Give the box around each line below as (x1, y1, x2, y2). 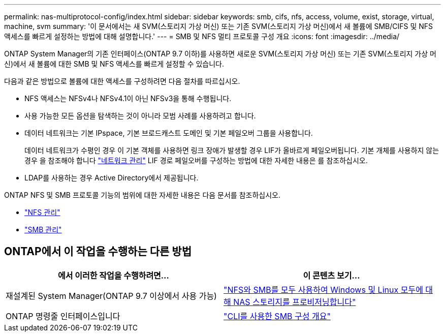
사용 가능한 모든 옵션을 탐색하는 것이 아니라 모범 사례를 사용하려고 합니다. (24, 111, 256, 120)
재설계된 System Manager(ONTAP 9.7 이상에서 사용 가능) (6, 290, 217, 301)
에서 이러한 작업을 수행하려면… (58, 270, 169, 281)
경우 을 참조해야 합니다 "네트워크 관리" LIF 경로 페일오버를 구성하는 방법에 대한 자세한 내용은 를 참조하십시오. (24, 156, 368, 165)
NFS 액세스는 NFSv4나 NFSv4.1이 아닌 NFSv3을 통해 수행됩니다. (24, 94, 232, 103)
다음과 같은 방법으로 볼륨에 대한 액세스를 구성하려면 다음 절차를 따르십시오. (4, 77, 240, 85)
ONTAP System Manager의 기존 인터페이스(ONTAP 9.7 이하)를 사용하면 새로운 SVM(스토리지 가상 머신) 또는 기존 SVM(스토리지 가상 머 (4, 49, 436, 58)
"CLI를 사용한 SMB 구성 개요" (224, 311, 331, 321)
